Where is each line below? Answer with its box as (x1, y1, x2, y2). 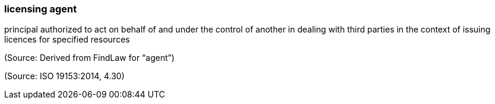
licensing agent (4, 3, 77, 15)
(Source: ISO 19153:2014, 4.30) (4, 71, 125, 82)
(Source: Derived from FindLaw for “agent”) (4, 53, 175, 63)
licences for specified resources (4, 34, 130, 45)
